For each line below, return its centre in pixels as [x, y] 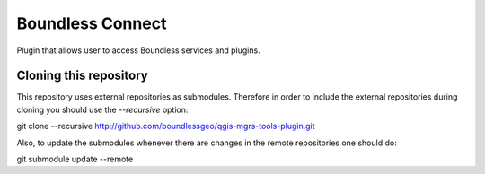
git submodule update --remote [75, 159]
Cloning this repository [82, 76]
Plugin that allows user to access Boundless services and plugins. [138, 50]
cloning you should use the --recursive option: [102, 109]
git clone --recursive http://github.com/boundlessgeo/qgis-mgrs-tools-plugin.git [166, 126]
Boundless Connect [92, 23]
